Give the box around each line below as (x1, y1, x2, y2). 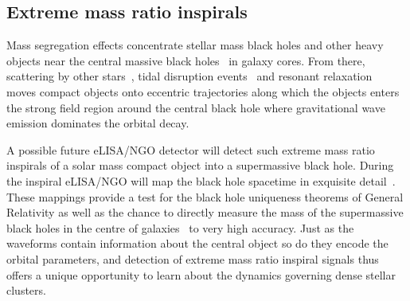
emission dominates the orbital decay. (6, 115, 189, 131)
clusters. (6, 282, 46, 299)
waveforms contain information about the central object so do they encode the (6, 235, 389, 252)
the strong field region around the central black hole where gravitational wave (6, 99, 385, 115)
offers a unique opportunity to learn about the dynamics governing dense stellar (6, 266, 396, 283)
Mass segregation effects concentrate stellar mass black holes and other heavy (6, 37, 384, 53)
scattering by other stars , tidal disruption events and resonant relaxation (6, 68, 373, 84)
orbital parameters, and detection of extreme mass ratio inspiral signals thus (6, 250, 379, 267)
